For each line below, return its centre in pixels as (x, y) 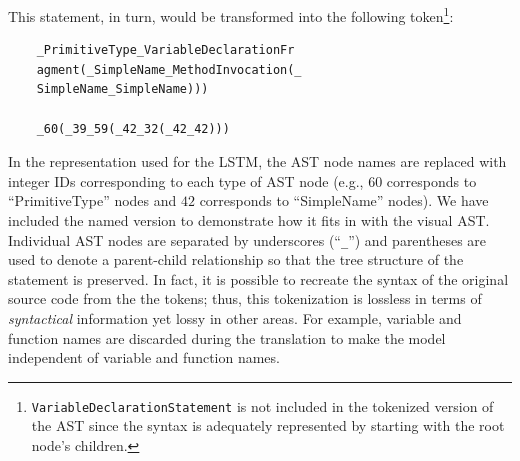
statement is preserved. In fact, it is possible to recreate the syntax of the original (258, 278)
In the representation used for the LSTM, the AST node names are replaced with (257, 161)
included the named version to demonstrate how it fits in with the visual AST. (249, 220)
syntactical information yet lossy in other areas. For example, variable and (235, 318)
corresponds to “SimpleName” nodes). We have (344, 200)
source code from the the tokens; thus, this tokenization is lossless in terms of (245, 298)
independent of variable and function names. (144, 357)
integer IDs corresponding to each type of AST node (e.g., (186, 180)
